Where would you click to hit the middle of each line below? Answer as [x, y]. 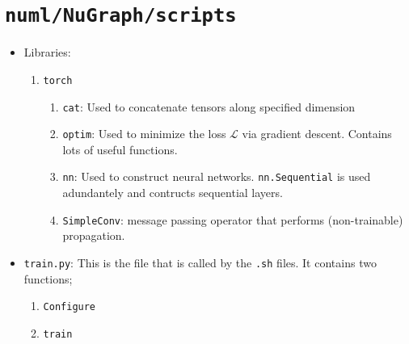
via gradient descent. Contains [317, 134]
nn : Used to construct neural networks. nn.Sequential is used [217, 176]
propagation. [94, 235]
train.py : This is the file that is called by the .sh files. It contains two [200, 262]
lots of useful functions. [120, 149]
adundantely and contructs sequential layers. [173, 193]
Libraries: [47, 52]
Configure [70, 307]
